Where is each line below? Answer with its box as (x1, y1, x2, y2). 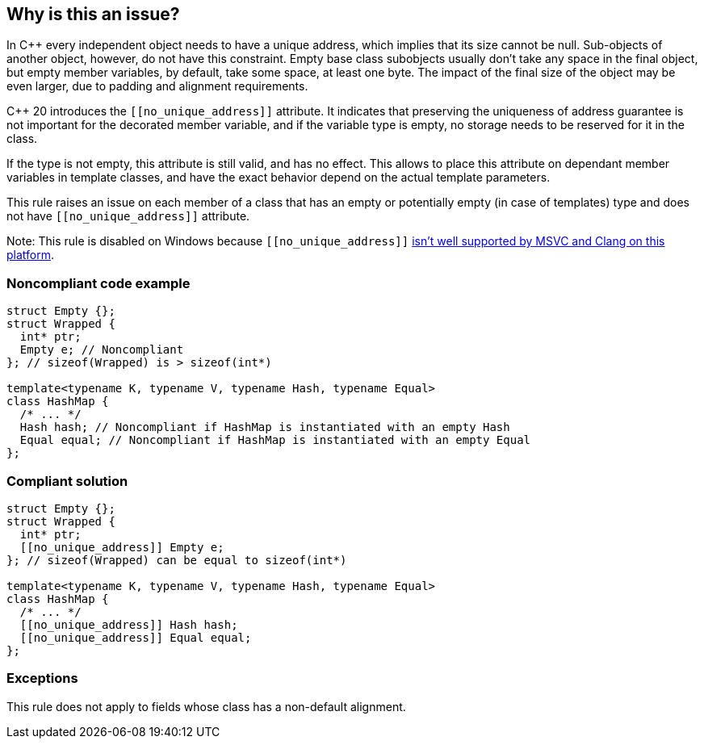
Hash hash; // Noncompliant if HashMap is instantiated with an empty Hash (19, 421, 510, 434)
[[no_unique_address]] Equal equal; (19, 630, 252, 644)
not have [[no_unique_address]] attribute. (6, 209, 250, 224)
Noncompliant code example (6, 274, 191, 291)
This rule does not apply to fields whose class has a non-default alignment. (6, 699, 406, 714)
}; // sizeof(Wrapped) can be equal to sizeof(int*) (6, 553, 347, 567)
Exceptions (6, 670, 78, 687)
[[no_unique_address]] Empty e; (19, 540, 224, 554)
